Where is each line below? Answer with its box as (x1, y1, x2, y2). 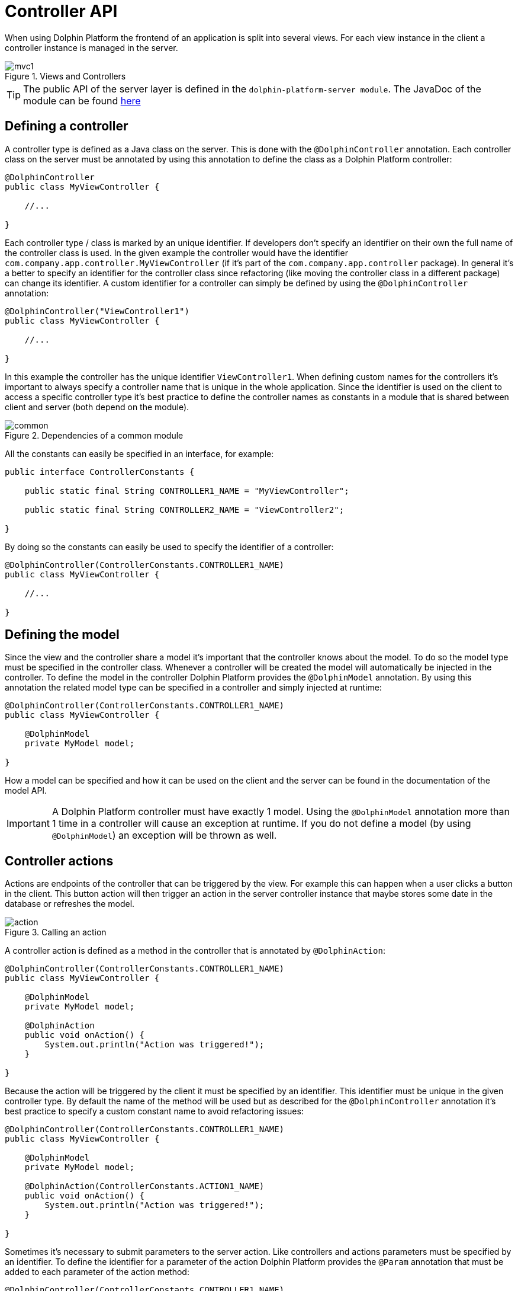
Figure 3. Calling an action (5, 927, 107, 938)
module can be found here (23, 94, 141, 107)
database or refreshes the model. (5, 899, 135, 909)
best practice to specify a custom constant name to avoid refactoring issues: (5, 1106, 304, 1117)
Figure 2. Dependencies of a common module (5, 430, 184, 440)
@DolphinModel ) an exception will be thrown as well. (52, 829, 277, 842)
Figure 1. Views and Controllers (5, 71, 126, 81)
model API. (5, 785, 47, 796)
